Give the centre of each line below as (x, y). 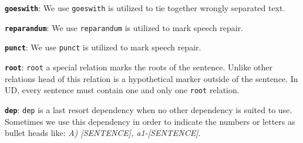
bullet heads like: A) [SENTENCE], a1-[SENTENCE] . (103, 133)
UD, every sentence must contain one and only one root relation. (122, 90)
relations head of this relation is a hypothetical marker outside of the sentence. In (151, 78)
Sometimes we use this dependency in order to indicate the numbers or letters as (150, 121)
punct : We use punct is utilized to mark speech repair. (103, 47)
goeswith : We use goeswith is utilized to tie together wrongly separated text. (145, 8)
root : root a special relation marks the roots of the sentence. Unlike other (139, 67)
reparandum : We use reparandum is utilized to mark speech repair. (124, 27)
